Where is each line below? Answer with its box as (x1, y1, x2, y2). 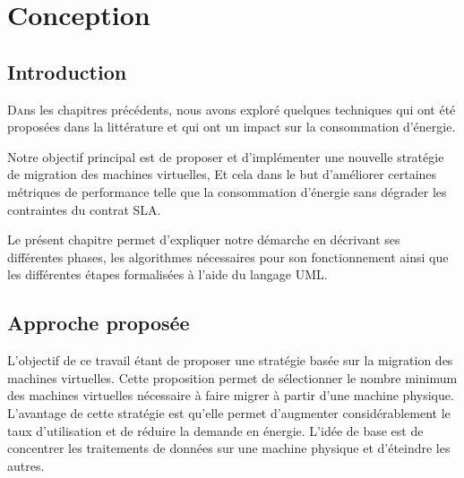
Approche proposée (7, 309, 190, 337)
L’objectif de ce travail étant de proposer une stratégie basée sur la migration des (7, 351, 453, 370)
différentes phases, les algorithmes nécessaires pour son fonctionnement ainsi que (7, 247, 449, 266)
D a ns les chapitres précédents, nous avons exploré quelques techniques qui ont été (7, 99, 456, 118)
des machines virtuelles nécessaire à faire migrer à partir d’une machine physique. (7, 386, 454, 405)
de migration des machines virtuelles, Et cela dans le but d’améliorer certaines (7, 165, 437, 184)
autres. (7, 456, 45, 474)
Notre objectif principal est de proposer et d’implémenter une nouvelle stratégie (7, 147, 444, 166)
